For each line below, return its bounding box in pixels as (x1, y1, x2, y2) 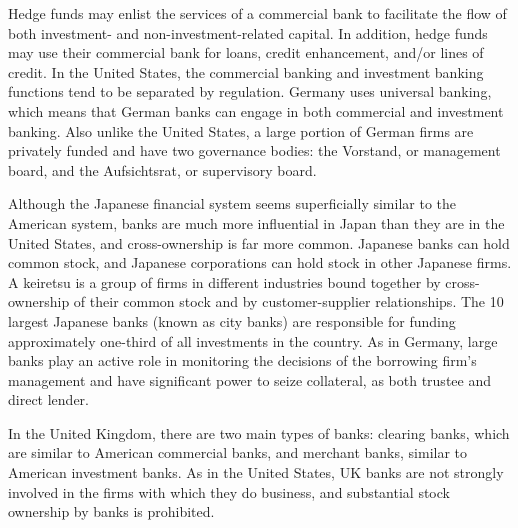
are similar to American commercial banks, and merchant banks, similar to (8, 442, 468, 463)
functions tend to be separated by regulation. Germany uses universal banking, (8, 81, 492, 102)
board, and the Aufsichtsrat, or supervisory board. (8, 159, 317, 180)
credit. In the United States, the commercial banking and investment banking (8, 61, 484, 82)
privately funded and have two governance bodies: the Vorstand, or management (8, 140, 501, 161)
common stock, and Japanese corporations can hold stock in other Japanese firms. (8, 252, 512, 273)
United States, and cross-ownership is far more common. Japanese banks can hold (8, 232, 510, 253)
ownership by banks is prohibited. (8, 501, 215, 522)
